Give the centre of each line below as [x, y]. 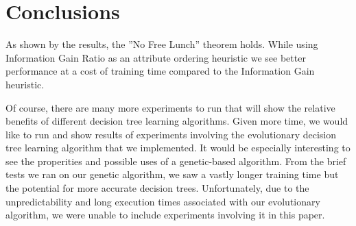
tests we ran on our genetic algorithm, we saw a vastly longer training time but [172, 174]
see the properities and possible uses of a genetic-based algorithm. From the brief [176, 161]
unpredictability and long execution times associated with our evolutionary [163, 201]
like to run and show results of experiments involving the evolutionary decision [171, 134]
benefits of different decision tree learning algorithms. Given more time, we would [177, 121]
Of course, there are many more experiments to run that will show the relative [170, 107]
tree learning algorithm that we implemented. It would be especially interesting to [178, 148]
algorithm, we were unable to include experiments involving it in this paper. [165, 215]
